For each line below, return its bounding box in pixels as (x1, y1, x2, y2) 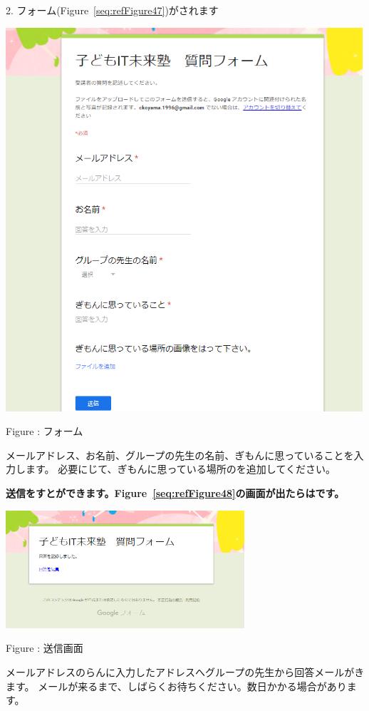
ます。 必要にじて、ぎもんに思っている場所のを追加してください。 (25, 461, 336, 476)
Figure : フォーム (6, 424, 83, 439)
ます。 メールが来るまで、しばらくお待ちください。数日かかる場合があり (6, 678, 347, 693)
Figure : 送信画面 (6, 640, 83, 655)
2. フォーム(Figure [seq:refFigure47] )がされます (6, 3, 219, 17)
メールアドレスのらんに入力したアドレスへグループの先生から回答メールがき (6, 665, 365, 679)
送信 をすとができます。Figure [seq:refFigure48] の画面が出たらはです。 (6, 485, 345, 500)
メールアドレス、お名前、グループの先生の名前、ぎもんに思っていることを (6, 447, 354, 462)
